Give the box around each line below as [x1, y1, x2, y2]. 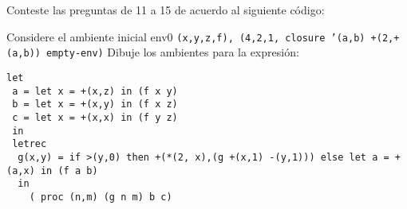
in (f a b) [40, 164, 98, 176]
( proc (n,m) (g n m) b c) [29, 191, 172, 203]
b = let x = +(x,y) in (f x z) [12, 99, 178, 110]
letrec [12, 138, 47, 150]
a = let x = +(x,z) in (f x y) [12, 85, 178, 97]
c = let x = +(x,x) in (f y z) [12, 111, 178, 123]
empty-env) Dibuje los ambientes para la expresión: [46, 44, 299, 60]
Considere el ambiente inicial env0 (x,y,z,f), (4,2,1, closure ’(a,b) [6, 28, 366, 45]
